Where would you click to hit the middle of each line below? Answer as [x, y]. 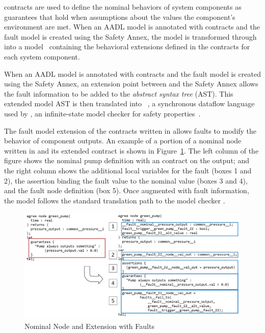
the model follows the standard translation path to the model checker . [115, 200]
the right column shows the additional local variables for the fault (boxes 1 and [128, 170]
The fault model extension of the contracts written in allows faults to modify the [130, 130]
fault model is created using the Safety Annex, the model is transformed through [130, 36]
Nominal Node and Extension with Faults [89, 326]
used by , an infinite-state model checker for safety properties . [102, 113]
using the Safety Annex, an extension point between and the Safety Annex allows [131, 84]
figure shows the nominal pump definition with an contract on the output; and [127, 160]
